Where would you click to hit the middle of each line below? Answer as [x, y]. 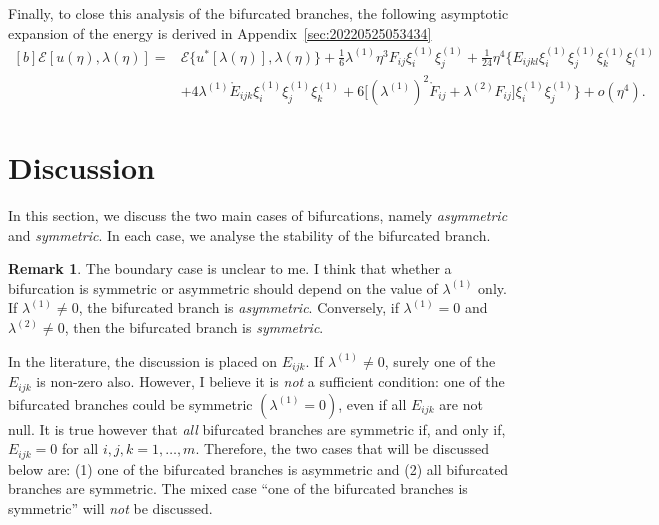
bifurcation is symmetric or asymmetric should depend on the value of [223, 287]
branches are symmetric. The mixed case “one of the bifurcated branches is [238, 488]
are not [461, 403]
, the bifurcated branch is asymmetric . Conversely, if [238, 307]
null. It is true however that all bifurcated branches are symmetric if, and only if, [257, 428]
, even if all [372, 403]
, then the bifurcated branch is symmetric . [194, 327]
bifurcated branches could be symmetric [130, 403]
